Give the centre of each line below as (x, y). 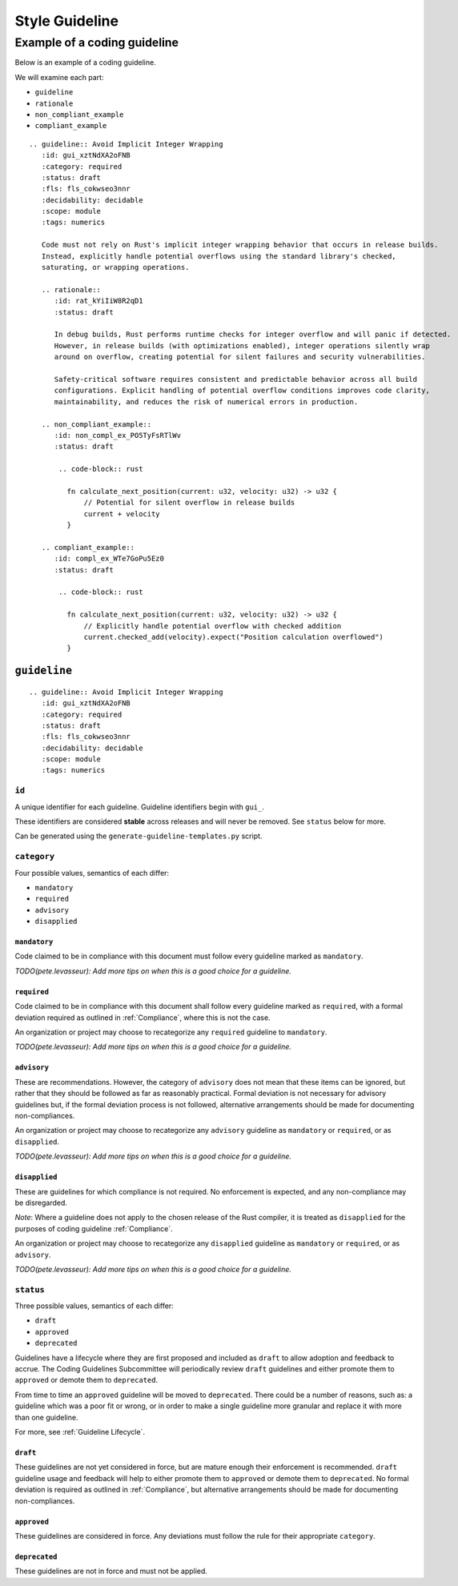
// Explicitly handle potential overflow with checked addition (213, 626)
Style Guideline (67, 21)
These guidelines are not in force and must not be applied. (111, 1571)
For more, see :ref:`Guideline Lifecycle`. (80, 1431)
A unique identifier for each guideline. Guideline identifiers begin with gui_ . (139, 807)
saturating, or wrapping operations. (115, 267)
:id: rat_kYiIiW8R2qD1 (98, 301)
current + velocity (122, 514)
